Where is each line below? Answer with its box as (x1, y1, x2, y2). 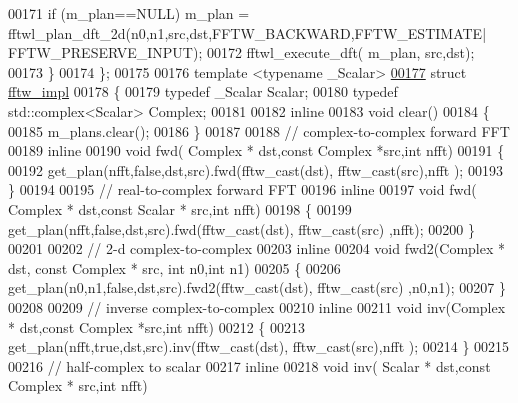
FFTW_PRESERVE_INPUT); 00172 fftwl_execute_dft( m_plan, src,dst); (8, 42, 475, 63)
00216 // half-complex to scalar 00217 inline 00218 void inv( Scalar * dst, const (8, 355, 491, 376)
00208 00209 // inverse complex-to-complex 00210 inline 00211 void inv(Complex (8, 296, 506, 317)
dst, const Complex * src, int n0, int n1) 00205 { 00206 (8, 257, 341, 278)
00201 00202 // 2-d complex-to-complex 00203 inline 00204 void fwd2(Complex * (8, 238, 506, 259)
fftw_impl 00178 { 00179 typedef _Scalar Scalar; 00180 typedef (8, 81, 398, 102)
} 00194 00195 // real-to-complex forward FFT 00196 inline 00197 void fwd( (8, 179, 477, 200)
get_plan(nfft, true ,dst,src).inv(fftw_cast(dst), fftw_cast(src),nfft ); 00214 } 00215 (8, 336, 510, 357)
